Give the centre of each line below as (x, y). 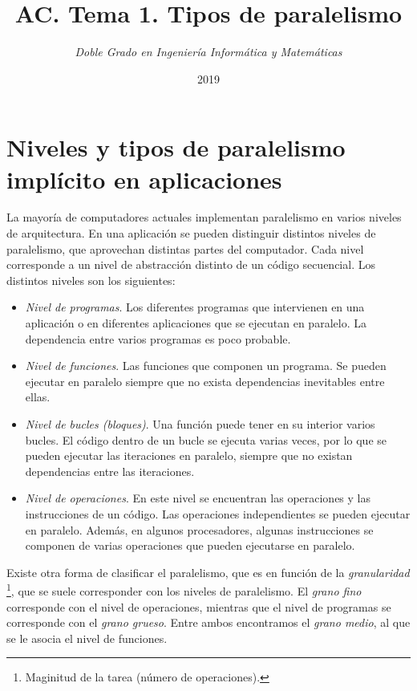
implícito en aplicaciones (144, 179)
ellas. (38, 397)
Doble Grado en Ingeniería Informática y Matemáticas (208, 52)
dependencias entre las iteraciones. (110, 471)
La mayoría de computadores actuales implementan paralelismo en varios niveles (204, 217)
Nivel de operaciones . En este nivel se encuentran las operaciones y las (198, 498)
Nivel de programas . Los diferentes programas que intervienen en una (195, 307)
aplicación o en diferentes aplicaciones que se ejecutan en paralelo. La (196, 323)
